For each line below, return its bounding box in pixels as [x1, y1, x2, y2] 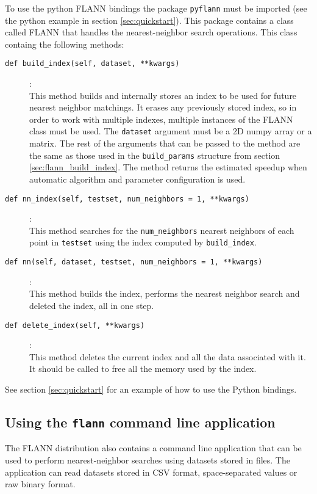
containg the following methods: [5, 37, 124, 50]
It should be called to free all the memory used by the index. [29, 362, 257, 375]
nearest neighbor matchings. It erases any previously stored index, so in [29, 101, 297, 114]
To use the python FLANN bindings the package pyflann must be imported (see [5, 2, 307, 14]
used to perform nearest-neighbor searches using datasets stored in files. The [5, 453, 290, 466]
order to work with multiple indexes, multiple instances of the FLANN [29, 112, 293, 125]
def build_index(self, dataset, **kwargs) [5, 59, 180, 68]
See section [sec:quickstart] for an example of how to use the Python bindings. [5, 383, 297, 395]
